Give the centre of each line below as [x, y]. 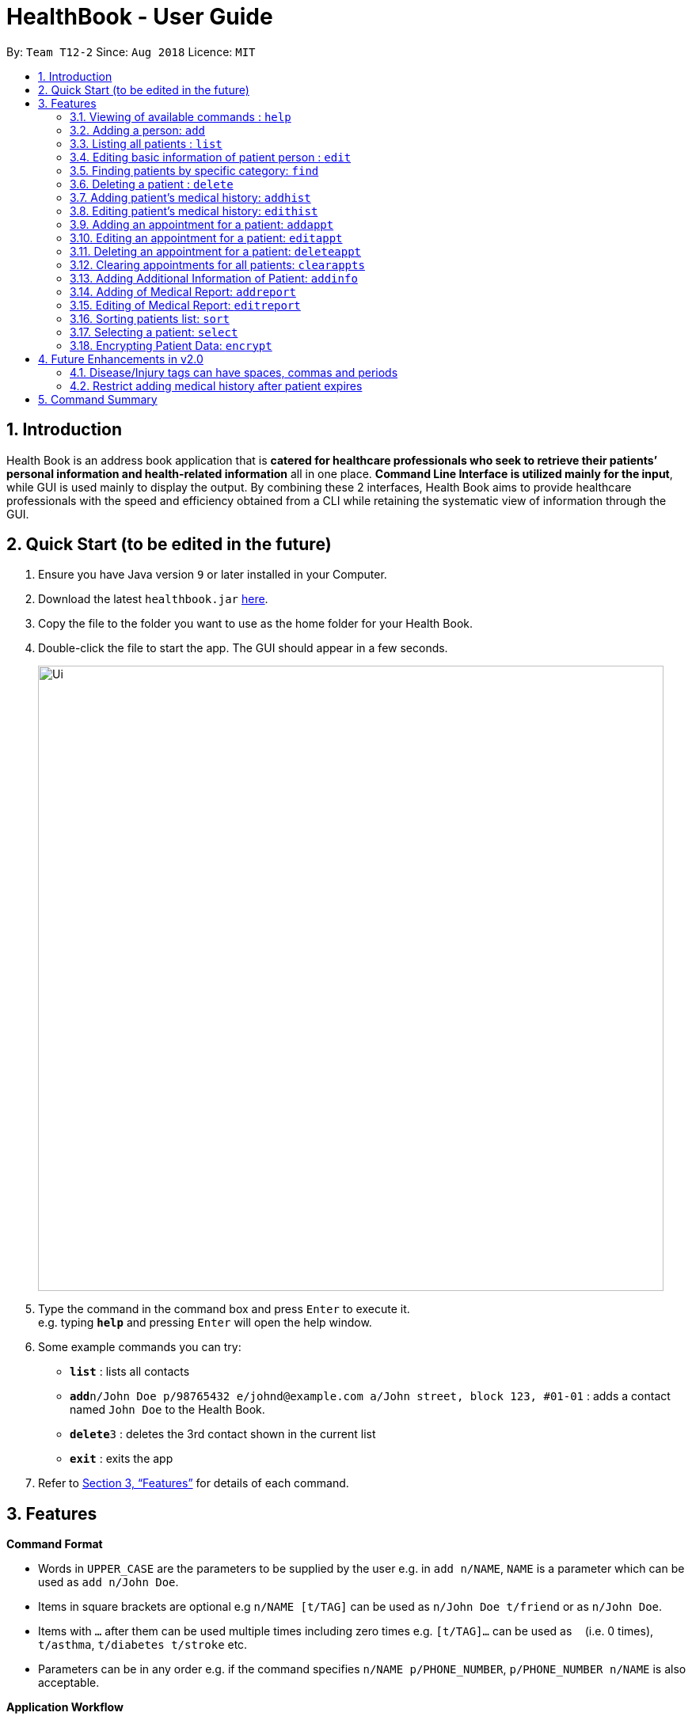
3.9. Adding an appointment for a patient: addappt [202, 224]
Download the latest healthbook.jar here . [153, 599]
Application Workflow [65, 1707]
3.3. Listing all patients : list [146, 143]
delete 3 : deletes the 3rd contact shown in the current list [223, 1434]
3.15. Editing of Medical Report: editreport [185, 305]
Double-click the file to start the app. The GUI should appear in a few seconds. [243, 648]
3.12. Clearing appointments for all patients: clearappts [217, 264]
